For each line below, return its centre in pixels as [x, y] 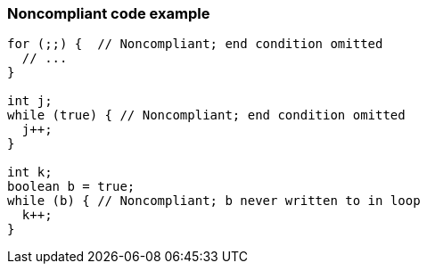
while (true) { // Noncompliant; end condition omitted [206, 115]
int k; [30, 172]
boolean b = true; [71, 187]
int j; [30, 101]
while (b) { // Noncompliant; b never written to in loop [214, 201]
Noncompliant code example [109, 13]
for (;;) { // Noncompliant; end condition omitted [195, 44]
